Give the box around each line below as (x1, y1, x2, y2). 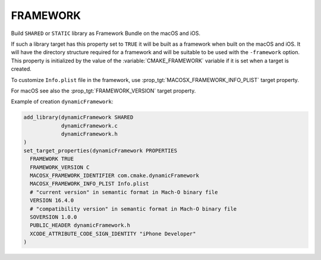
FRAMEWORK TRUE (30, 156, 74, 163)
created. (11, 65, 32, 72)
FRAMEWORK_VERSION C (30, 164, 90, 170)
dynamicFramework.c (61, 122, 118, 129)
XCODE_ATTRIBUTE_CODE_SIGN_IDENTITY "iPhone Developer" (30, 230, 196, 237)
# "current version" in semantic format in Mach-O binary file (30, 189, 218, 195)
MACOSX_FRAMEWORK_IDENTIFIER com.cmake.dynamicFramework (30, 172, 199, 179)
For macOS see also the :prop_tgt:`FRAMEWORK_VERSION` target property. (11, 87, 196, 94)
